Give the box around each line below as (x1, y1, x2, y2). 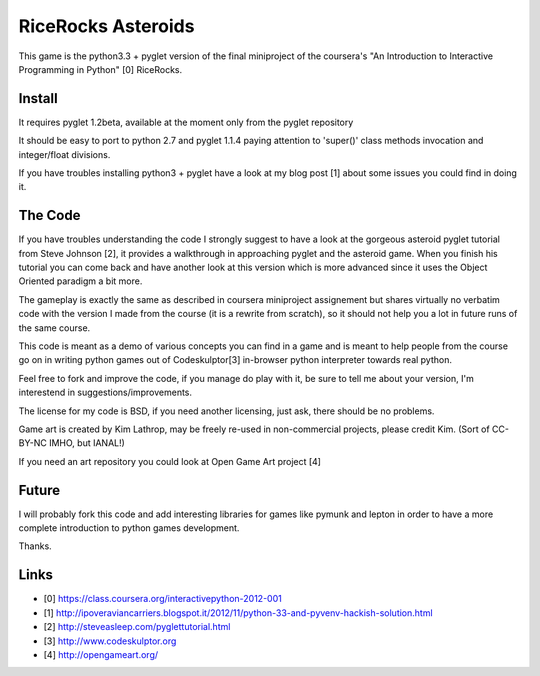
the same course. (18, 321, 91, 334)
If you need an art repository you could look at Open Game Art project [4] (18, 455, 322, 467)
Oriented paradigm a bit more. (18, 275, 143, 287)
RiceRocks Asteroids (18, 15, 195, 37)
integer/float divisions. (18, 148, 111, 160)
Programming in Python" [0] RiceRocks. (18, 63, 183, 75)
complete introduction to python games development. (18, 522, 240, 534)
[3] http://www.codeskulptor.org (43, 635, 177, 647)
